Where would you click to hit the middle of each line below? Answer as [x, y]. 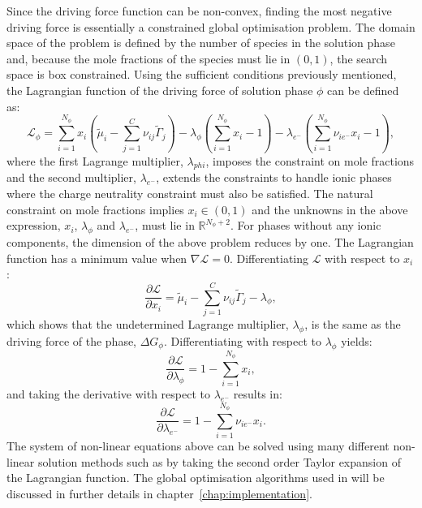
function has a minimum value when [97, 258]
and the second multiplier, [71, 177]
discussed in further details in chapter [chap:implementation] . [159, 493]
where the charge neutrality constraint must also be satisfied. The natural [190, 194]
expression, [34, 225]
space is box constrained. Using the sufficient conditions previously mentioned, [202, 74]
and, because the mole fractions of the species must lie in [149, 58]
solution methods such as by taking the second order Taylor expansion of [219, 461]
